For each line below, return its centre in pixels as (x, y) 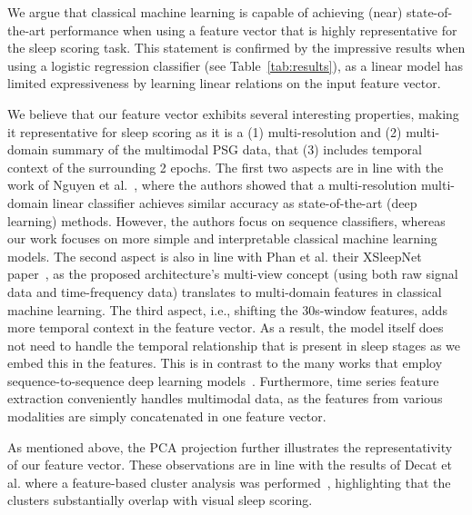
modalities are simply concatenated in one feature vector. (167, 416)
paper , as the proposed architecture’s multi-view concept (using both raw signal (233, 274)
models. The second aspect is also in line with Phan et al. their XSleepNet (215, 256)
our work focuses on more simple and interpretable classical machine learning (222, 238)
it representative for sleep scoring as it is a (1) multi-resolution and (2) (205, 131)
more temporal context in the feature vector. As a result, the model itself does (226, 327)
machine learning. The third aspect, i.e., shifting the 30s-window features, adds (227, 309)
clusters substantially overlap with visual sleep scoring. (160, 500)
